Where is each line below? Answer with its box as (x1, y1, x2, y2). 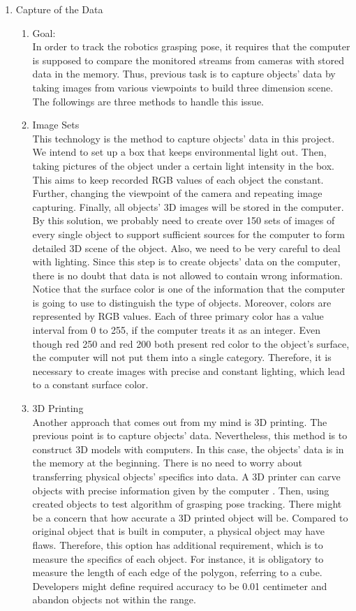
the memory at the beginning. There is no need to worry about (32, 455, 302, 470)
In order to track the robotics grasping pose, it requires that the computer (32, 39, 350, 54)
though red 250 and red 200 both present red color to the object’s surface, (32, 336, 350, 351)
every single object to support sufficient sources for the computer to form (32, 226, 346, 241)
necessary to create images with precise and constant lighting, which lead (32, 363, 346, 378)
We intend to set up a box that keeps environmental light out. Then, (32, 145, 327, 159)
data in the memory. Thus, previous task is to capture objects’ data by (32, 66, 336, 81)
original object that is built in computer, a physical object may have (32, 524, 325, 538)
